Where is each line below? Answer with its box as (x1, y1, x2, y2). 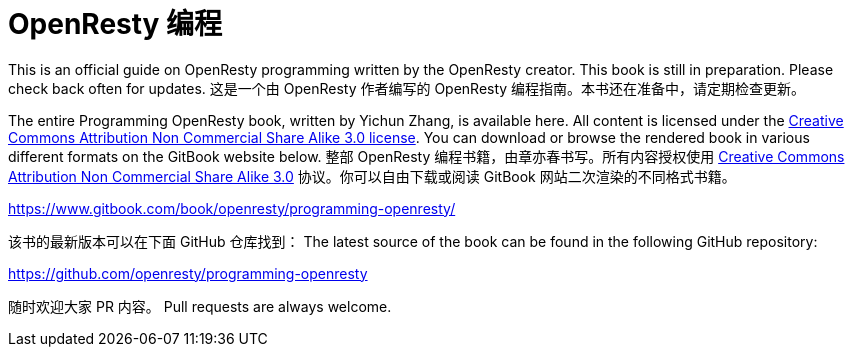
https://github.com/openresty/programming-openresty (8, 264, 368, 282)
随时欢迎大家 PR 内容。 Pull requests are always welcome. (8, 297, 392, 315)
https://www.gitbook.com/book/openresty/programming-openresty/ (8, 199, 456, 217)
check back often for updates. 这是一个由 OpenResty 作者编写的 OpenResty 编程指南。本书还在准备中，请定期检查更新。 (8, 79, 806, 97)
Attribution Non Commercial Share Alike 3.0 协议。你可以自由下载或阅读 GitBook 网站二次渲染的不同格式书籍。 (8, 167, 736, 185)
